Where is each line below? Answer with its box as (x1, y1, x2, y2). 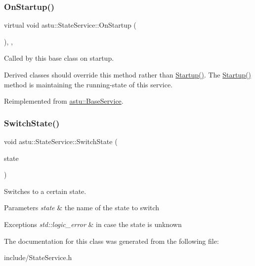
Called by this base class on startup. (4, 53, 114, 63)
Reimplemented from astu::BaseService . (4, 96, 124, 106)
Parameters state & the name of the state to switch (4, 202, 160, 213)
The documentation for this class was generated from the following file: (4, 235, 219, 246)
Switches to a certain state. (4, 186, 86, 196)
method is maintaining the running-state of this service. (4, 79, 173, 89)
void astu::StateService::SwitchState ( (4, 136, 118, 146)
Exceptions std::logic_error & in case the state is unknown (4, 219, 182, 229)
